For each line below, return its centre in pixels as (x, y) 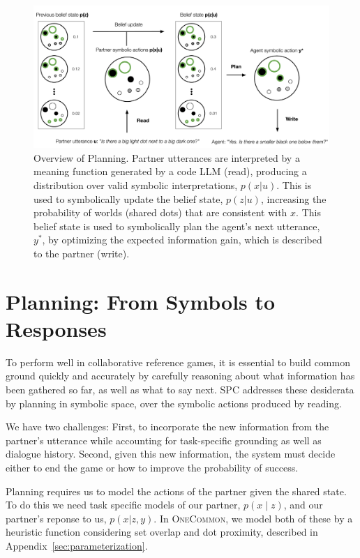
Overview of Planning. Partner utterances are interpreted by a (167, 157)
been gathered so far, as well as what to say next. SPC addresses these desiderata (180, 389)
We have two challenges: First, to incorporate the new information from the (167, 427)
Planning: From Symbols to (141, 301)
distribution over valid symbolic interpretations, (136, 184)
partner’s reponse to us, (56, 518)
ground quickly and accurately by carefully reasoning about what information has (180, 376)
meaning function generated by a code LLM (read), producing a (170, 171)
